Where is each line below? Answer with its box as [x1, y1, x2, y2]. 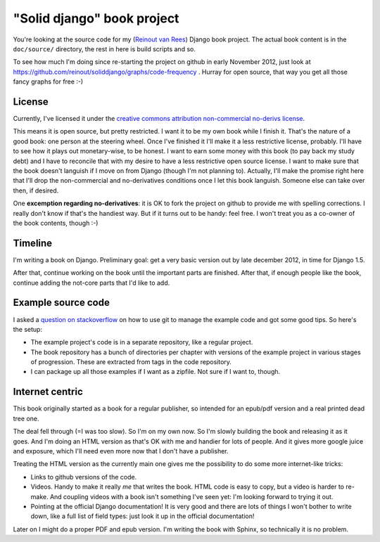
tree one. [13, 414, 39, 422]
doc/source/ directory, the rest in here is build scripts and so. [13, 44, 196, 53]
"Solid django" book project [13, 11, 179, 26]
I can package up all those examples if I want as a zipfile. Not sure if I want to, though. [30, 368, 281, 376]
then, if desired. [13, 186, 59, 195]
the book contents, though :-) [13, 219, 99, 227]
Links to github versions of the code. [30, 472, 137, 481]
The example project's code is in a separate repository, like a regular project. [30, 338, 253, 347]
